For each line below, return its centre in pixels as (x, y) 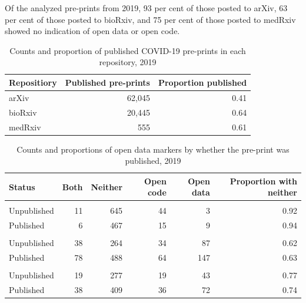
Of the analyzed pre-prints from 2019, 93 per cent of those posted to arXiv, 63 (146, 8)
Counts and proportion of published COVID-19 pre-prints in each (128, 50)
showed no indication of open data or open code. (92, 31)
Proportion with (263, 181)
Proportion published (202, 82)
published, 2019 (153, 161)
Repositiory (33, 82)
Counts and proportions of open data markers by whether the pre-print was (153, 149)
